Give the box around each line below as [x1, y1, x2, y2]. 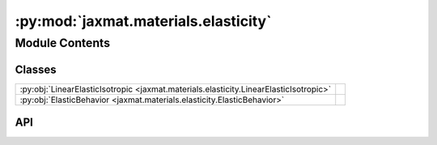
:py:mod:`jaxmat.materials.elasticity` [15, 12, 272, 30]
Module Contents [15, 36, 111, 50]
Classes [15, 62, 57, 76]
